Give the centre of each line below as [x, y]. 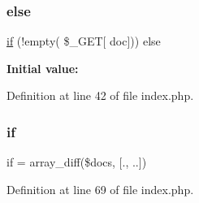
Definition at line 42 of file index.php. [100, 95]
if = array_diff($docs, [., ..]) [77, 162]
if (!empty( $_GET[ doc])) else [84, 41]
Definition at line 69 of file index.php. [100, 189]
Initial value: [43, 68]
